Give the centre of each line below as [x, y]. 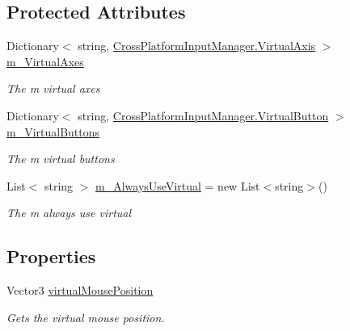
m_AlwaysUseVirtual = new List [178, 185]
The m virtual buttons [61, 159]
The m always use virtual [69, 213]
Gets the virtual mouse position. [86, 317]
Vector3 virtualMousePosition [80, 290]
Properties [51, 256]
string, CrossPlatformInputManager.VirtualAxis [197, 46]
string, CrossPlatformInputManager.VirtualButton [203, 115]
